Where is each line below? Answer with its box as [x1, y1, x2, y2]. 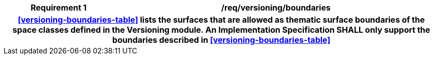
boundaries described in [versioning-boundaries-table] [112, 35, 331, 45]
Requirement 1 [30, 3, 87, 13]
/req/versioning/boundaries [221, 3, 331, 13]
